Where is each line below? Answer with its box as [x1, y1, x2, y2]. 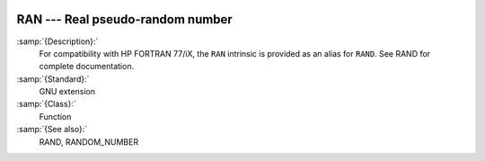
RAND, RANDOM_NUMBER [39, 136, 139, 148]
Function [39, 111, 72, 121]
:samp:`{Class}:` [16, 99, 76, 110]
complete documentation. [39, 61, 135, 72]
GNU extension [39, 86, 96, 97]
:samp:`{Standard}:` [16, 73, 90, 85]
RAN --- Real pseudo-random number [16, 12, 233, 27]
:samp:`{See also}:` [16, 124, 88, 135]
